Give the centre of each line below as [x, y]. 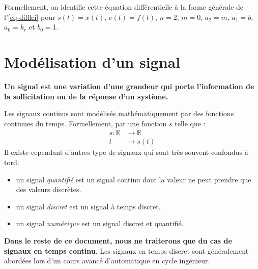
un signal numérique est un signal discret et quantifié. [100, 223]
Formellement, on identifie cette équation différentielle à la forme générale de [124, 7]
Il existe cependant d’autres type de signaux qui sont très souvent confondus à [126, 152]
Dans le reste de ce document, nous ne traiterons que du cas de [118, 240]
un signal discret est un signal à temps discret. [88, 206]
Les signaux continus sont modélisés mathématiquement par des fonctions [119, 113]
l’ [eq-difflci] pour [30, 17]
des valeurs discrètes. [49, 189]
